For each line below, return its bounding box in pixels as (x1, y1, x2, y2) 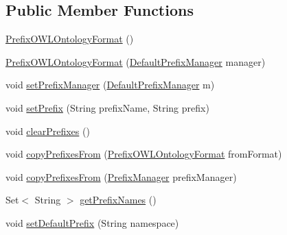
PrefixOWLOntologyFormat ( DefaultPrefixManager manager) (5, 54, 266, 69)
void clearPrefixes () (5, 123, 90, 138)
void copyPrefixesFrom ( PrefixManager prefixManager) (5, 169, 237, 184)
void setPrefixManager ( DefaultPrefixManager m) (5, 77, 215, 92)
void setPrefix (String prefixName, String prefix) (5, 100, 209, 114)
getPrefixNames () (80, 193, 157, 207)
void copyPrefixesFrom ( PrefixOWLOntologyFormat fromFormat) (5, 147, 282, 161)
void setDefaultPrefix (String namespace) (5, 215, 179, 230)
